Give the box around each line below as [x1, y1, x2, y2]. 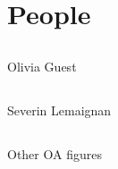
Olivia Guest [7, 56, 77, 75]
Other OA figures [7, 144, 102, 163]
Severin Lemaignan [7, 100, 112, 119]
